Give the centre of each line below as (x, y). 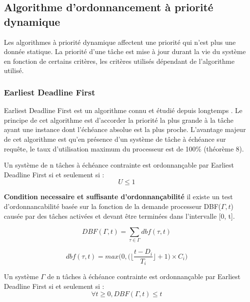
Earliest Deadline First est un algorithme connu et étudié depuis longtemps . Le (123, 110)
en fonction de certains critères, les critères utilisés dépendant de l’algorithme (119, 61)
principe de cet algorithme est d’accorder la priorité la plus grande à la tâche (119, 120)
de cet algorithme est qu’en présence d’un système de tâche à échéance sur (115, 139)
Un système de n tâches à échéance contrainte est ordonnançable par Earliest (119, 165)
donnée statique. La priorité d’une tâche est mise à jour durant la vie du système (125, 51)
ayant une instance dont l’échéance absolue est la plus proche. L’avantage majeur (125, 129)
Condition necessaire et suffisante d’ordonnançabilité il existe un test (118, 197)
